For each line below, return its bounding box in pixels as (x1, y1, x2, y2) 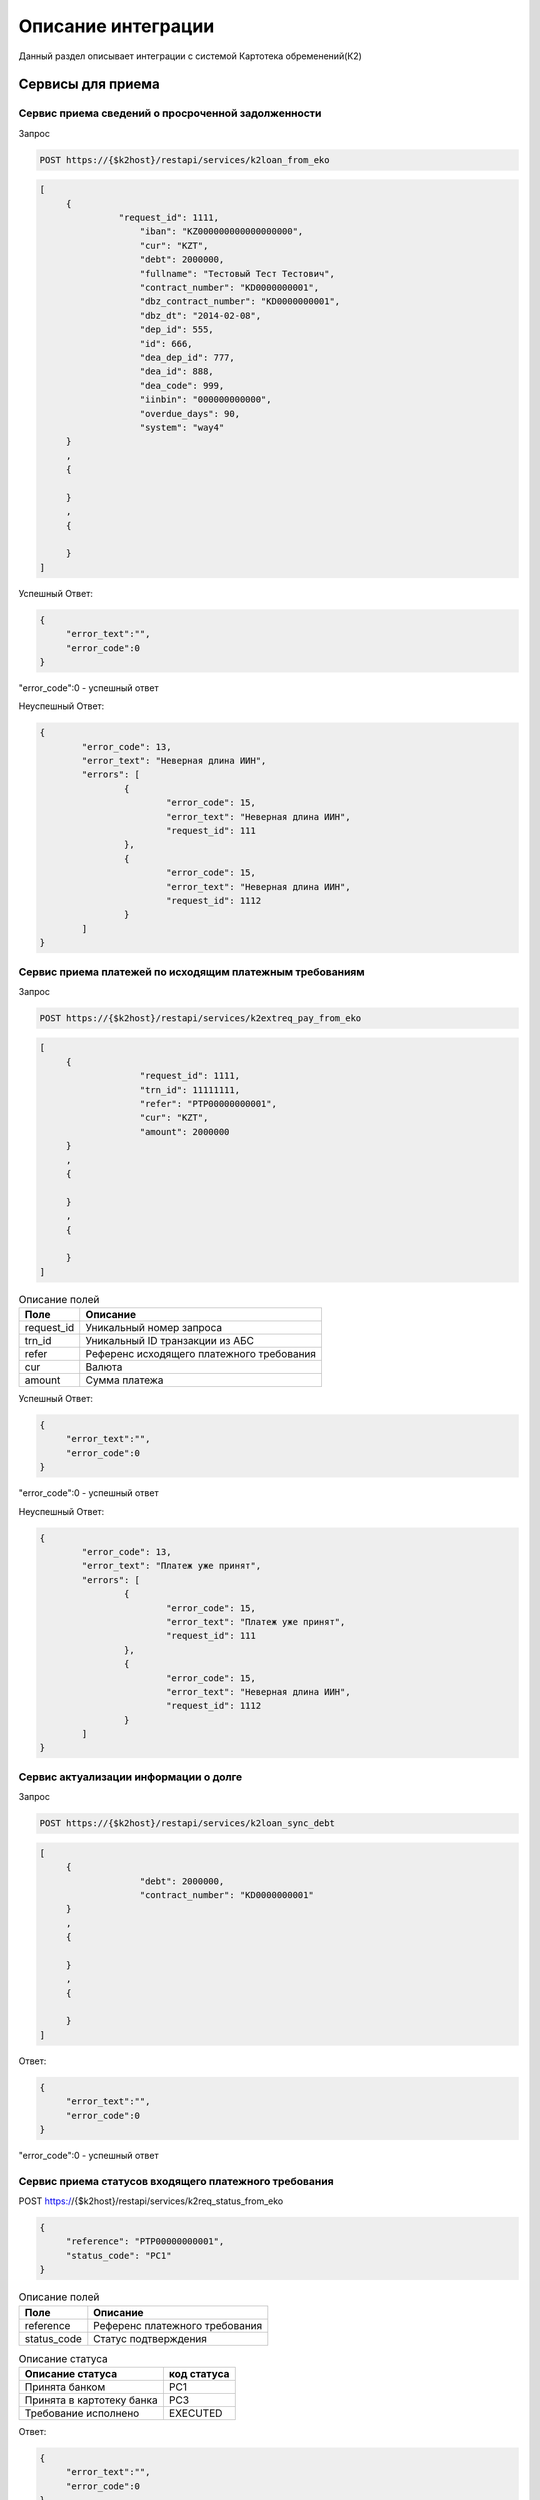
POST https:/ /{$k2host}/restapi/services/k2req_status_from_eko (18, 2195, 284, 2207)
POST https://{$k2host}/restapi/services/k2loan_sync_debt (39, 1818, 335, 1829)
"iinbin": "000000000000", (139, 394, 272, 405)
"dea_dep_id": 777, (139, 351, 235, 363)
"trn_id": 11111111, (139, 1084, 240, 1095)
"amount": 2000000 (139, 1126, 230, 1137)
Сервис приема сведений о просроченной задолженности (18, 106, 322, 120)
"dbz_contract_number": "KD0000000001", (139, 296, 341, 307)
